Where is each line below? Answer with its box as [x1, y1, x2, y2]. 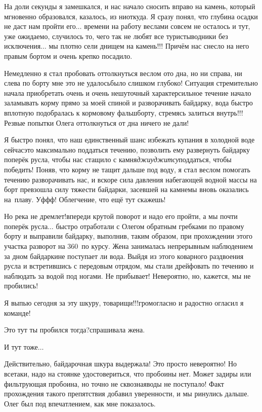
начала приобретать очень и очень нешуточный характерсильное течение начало [4, 87, 251, 98]
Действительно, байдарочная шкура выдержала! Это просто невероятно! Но [4, 358, 237, 369]
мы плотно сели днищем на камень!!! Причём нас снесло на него [49, 41, 249, 51]
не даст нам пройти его [4, 21, 76, 31]
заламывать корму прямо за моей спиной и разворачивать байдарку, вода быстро [4, 97, 253, 108]
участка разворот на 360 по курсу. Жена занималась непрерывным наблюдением [4, 241, 253, 251]
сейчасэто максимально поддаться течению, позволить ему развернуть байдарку [4, 144, 250, 155]
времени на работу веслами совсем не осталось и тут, [84, 21, 250, 31]
